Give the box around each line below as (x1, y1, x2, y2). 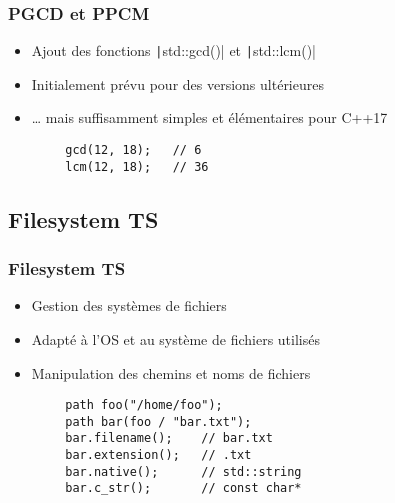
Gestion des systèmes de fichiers (31, 295, 227, 316)
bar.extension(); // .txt (65, 448, 252, 463)
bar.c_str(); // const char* (65, 481, 302, 496)
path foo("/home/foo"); (65, 398, 223, 413)
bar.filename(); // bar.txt (65, 431, 273, 446)
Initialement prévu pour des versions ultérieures (31, 73, 324, 94)
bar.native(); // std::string (65, 464, 302, 479)
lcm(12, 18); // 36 (65, 159, 209, 174)
